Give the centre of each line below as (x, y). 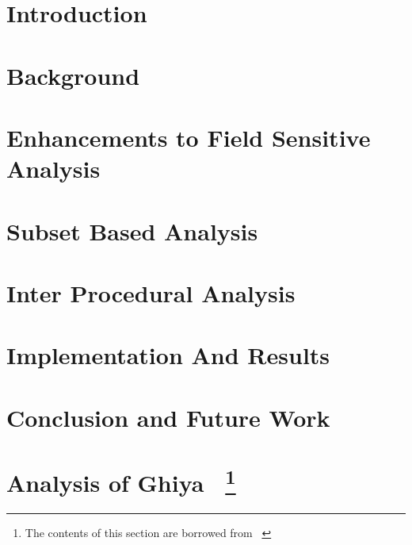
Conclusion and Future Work (168, 417)
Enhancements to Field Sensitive (189, 137)
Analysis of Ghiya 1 (121, 481)
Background (73, 75)
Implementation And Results (168, 355)
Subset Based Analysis (132, 230)
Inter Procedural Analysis (151, 292)
